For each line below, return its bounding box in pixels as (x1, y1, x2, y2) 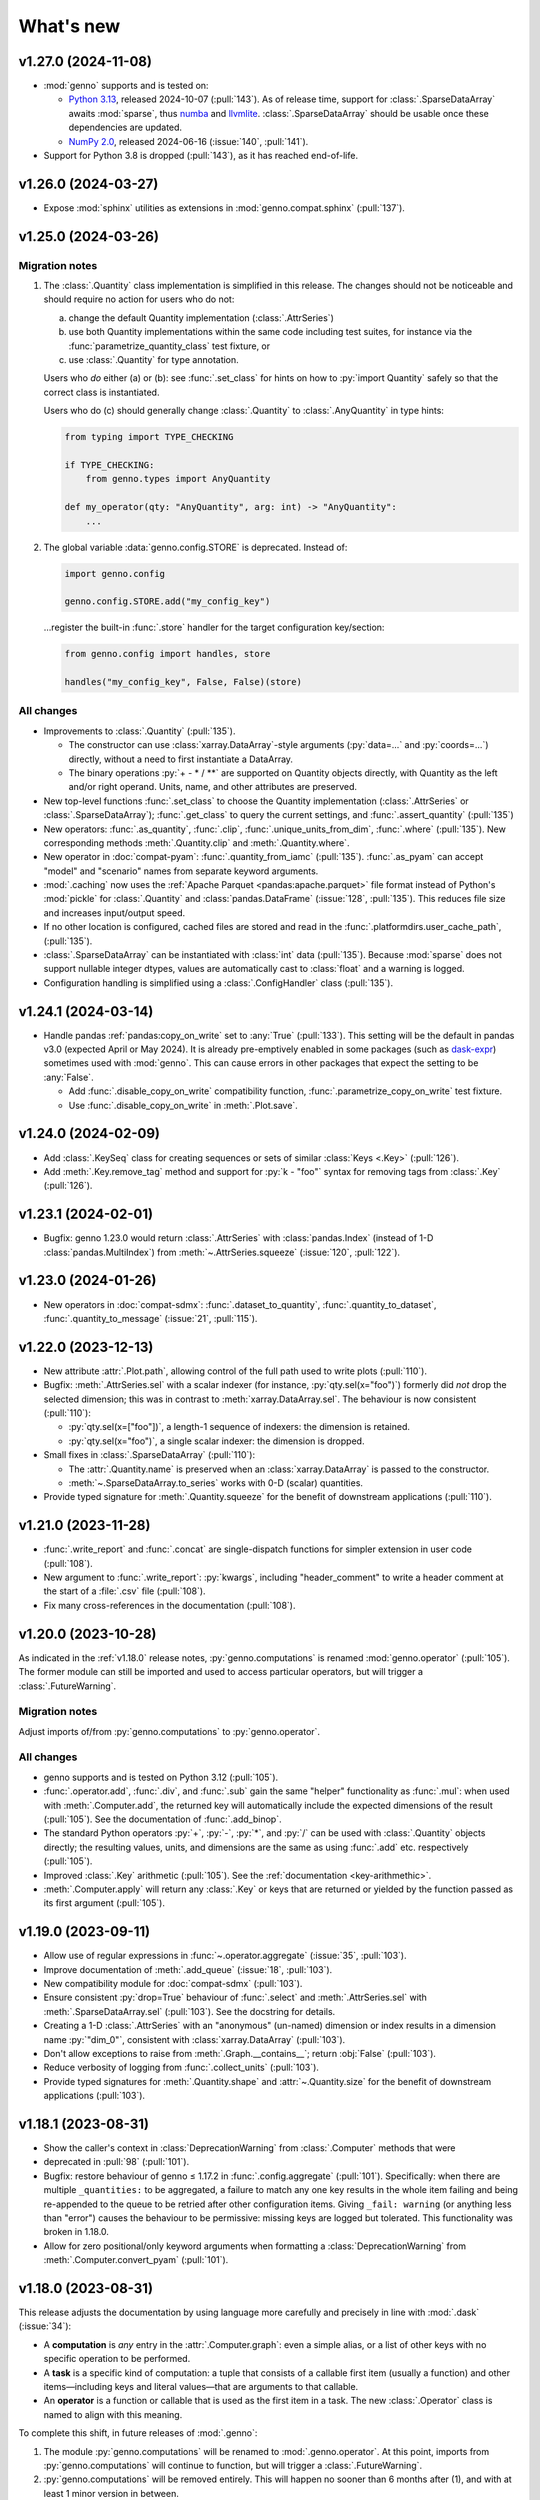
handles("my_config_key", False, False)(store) (64, 676, 302, 688)
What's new (18, 15, 121, 37)
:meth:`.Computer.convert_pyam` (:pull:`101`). (43, 2254, 229, 2266)
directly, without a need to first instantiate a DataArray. (68, 753, 294, 765)
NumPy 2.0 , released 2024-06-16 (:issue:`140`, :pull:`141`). (68, 135, 309, 147)
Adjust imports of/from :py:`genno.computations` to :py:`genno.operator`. (18, 1725, 320, 1737)
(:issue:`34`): (18, 2320, 72, 2332)
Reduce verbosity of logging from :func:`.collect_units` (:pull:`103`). (43, 2061, 320, 2074)
